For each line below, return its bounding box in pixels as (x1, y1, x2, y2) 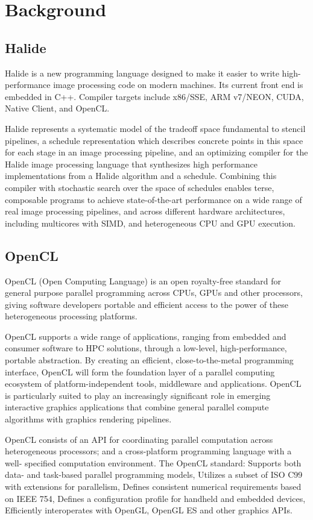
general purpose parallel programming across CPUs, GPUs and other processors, (5, 286, 303, 299)
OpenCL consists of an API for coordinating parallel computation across (5, 433, 273, 445)
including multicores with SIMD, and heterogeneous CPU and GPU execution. (5, 216, 296, 229)
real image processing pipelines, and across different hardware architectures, (5, 205, 285, 218)
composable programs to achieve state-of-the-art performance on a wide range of (5, 193, 302, 205)
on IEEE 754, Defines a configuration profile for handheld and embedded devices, (5, 492, 306, 504)
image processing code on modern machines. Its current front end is (53, 78, 303, 91)
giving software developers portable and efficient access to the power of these (5, 298, 288, 310)
